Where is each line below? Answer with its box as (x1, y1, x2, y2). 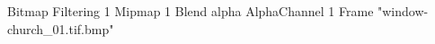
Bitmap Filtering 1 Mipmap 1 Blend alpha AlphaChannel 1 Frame (7, 2, 374, 20)
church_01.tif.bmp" (7, 19, 114, 38)
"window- (377, 2, 429, 20)
